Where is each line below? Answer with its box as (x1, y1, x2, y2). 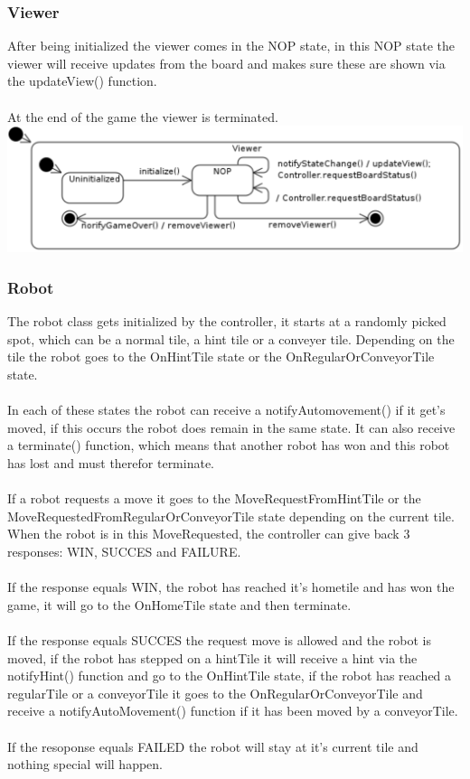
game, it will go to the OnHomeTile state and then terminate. (7, 595, 352, 614)
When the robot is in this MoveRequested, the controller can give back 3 (7, 524, 410, 543)
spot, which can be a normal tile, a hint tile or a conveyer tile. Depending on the (7, 329, 455, 348)
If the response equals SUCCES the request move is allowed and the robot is (7, 630, 431, 649)
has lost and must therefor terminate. (7, 454, 215, 473)
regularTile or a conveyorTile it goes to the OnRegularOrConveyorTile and (7, 683, 423, 702)
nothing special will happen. (7, 755, 164, 774)
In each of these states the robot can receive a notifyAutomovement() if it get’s (7, 400, 446, 419)
